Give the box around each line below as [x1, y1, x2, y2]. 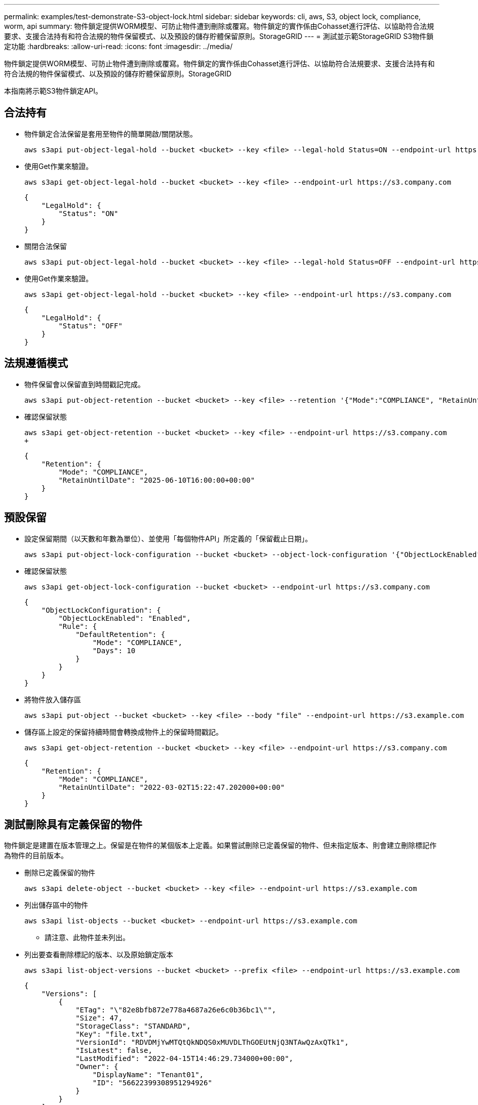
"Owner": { [75, 1062, 118, 1071]
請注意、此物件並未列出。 [45, 933, 130, 942]
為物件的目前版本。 [4, 851, 68, 860]
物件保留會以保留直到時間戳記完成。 [24, 379, 145, 389]
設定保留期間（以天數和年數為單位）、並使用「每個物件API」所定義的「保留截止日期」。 [24, 534, 312, 543]
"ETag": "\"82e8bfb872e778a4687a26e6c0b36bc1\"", [75, 1006, 276, 1014]
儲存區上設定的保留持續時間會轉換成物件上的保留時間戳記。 [24, 727, 223, 736]
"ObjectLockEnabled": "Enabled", [58, 614, 191, 622]
